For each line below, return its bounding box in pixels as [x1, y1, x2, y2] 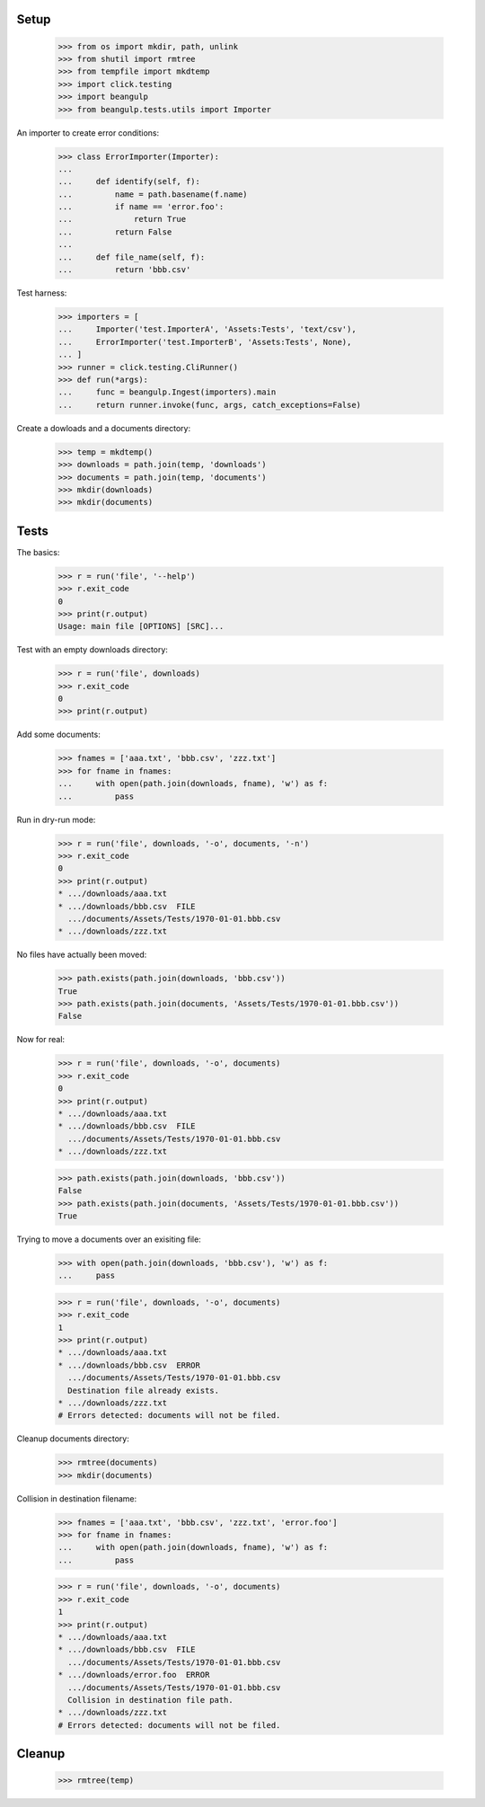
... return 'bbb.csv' [57, 265, 191, 275]
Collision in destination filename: [16, 1493, 137, 1504]
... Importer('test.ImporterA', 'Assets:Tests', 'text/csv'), [57, 324, 357, 334]
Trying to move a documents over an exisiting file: [16, 1234, 201, 1245]
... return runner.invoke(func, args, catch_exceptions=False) [57, 400, 362, 410]
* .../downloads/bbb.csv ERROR [57, 1360, 201, 1370]
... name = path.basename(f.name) [57, 189, 248, 199]
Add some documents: [16, 729, 101, 740]
